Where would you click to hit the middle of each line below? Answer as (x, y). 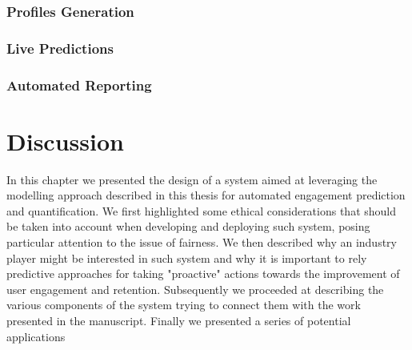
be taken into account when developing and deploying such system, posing (188, 226)
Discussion (65, 141)
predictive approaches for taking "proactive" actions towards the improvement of (203, 274)
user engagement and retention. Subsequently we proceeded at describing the (195, 289)
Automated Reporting (79, 84)
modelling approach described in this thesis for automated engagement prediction (206, 195)
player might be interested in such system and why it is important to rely (187, 257)
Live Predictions (60, 48)
